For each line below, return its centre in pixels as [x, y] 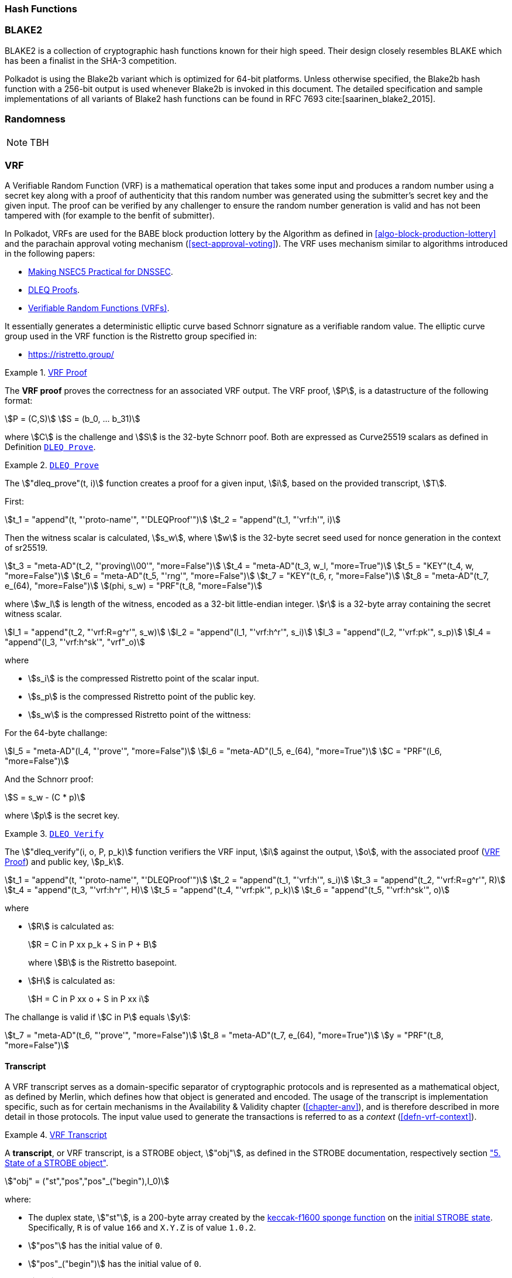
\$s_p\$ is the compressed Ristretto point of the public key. [142, 697]
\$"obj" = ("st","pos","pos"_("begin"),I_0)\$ [87, 1181]
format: [19, 401]
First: [14, 502]
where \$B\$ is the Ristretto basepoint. [103, 963]
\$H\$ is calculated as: [72, 981]
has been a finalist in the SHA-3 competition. [91, 60]
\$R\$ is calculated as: [71, 926]
